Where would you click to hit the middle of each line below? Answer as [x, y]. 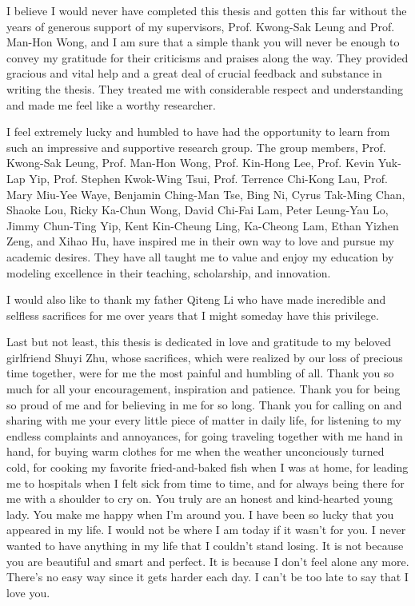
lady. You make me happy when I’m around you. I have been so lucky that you [200, 514]
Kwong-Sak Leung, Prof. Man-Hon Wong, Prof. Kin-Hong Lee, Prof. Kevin [191, 163]
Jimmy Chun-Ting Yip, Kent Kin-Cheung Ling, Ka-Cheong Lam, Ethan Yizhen [203, 225]
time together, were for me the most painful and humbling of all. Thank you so [200, 373]
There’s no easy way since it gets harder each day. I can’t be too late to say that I [207, 577]
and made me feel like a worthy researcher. [111, 104]
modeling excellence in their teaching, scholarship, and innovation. [169, 272]
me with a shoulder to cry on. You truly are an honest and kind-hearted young [200, 498]
